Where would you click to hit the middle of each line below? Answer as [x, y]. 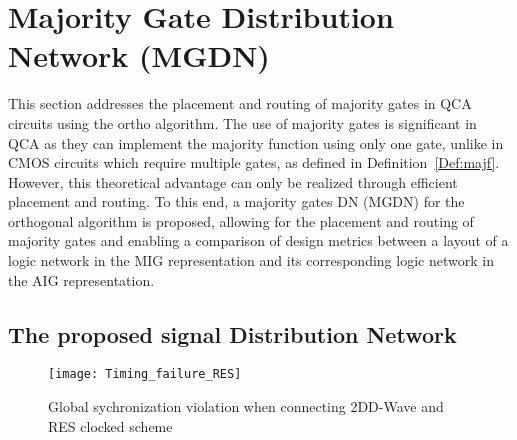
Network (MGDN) [139, 55]
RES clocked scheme [110, 425]
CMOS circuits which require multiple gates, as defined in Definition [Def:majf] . [254, 162]
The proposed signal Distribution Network [232, 333]
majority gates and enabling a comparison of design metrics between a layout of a [258, 240]
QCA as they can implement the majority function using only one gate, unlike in [256, 142]
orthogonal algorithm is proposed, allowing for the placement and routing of [241, 220]
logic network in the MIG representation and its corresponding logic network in [251, 260]
